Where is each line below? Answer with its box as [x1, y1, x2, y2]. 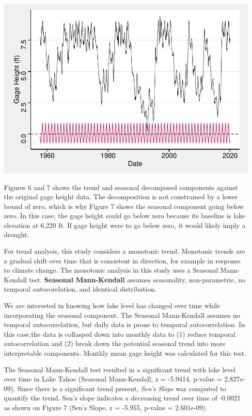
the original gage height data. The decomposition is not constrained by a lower [4, 191, 238, 202]
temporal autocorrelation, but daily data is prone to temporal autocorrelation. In [4, 319, 245, 329]
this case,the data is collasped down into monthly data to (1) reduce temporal [4, 329, 236, 339]
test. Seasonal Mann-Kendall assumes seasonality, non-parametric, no [29, 274, 246, 284]
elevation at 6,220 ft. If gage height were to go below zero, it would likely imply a [4, 220, 246, 230]
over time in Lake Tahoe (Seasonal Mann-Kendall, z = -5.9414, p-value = [4, 374, 222, 384]
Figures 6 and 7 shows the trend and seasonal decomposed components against [4, 182, 238, 192]
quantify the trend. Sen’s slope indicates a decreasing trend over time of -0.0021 [4, 393, 241, 403]
